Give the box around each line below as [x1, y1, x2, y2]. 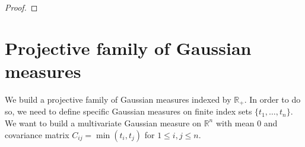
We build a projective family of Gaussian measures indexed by [5, 93, 231, 105]
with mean [215, 116, 255, 129]
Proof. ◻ [5, 1, 38, 13]
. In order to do [244, 93, 301, 105]
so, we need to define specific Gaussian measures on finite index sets [5, 105, 252, 117]
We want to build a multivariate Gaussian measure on [5, 116, 201, 129]
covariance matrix [5, 128, 69, 141]
